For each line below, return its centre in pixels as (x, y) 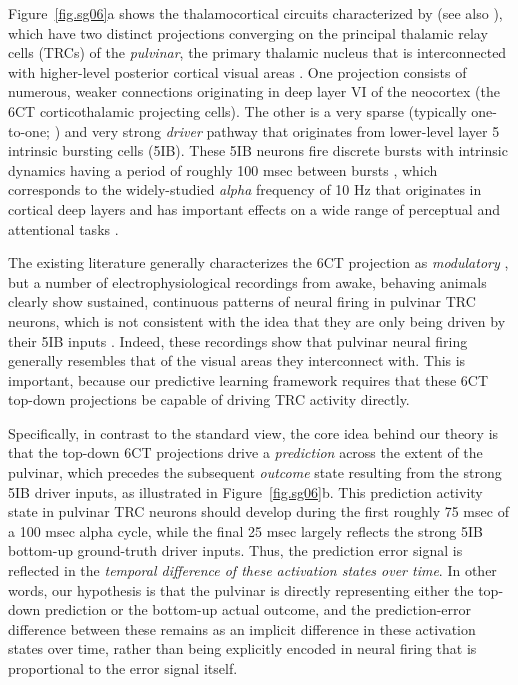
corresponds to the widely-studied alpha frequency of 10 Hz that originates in (245, 189)
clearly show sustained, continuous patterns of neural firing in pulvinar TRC (242, 301)
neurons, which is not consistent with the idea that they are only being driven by (257, 320)
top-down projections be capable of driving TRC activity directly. (209, 399)
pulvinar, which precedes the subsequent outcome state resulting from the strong (255, 472)
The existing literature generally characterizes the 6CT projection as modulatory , (258, 262)
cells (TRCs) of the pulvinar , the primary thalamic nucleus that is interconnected (257, 52)
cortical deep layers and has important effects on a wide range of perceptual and (254, 208)
